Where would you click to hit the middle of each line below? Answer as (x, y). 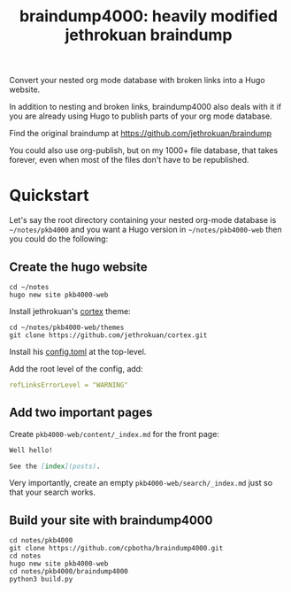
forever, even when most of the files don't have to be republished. (129, 160)
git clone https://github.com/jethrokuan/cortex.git (108, 335)
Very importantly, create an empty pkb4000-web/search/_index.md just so (141, 483)
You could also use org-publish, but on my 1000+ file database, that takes (144, 150)
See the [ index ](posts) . (55, 466)
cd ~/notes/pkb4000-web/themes (67, 327)
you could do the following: (59, 239)
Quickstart (50, 196)
